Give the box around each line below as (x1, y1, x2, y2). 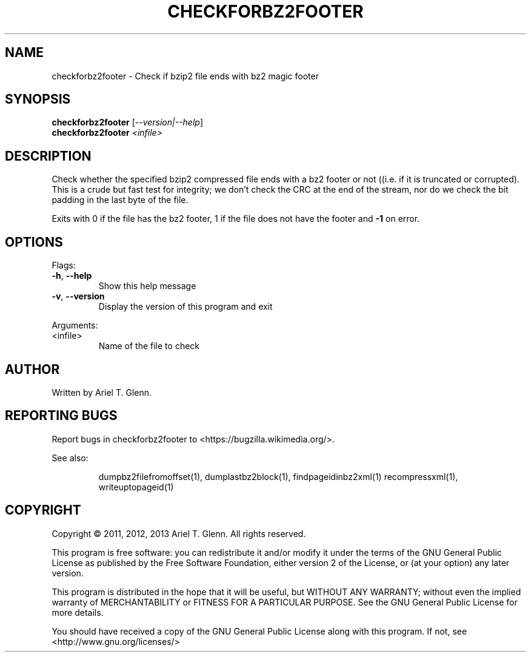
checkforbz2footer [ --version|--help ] (52, 117, 204, 128)
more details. (52, 607, 104, 618)
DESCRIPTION (5, 148, 92, 164)
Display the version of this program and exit (98, 301, 273, 312)
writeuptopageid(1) (98, 481, 174, 492)
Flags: (52, 260, 76, 271)
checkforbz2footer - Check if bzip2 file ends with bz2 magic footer (52, 70, 319, 81)
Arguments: (52, 320, 98, 331)
